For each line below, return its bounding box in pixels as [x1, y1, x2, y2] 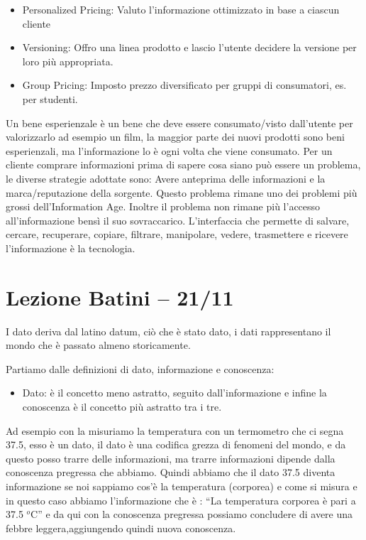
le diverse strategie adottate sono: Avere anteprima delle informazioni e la [6, 171, 326, 185]
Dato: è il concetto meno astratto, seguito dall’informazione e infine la [22, 385, 327, 400]
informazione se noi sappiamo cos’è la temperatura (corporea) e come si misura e [6, 478, 357, 493]
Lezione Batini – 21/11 [6, 282, 234, 311]
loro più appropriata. [22, 53, 113, 68]
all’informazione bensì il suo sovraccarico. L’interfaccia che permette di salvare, [6, 212, 350, 227]
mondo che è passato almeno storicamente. [6, 337, 191, 352]
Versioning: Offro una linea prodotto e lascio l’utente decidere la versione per [22, 40, 357, 55]
